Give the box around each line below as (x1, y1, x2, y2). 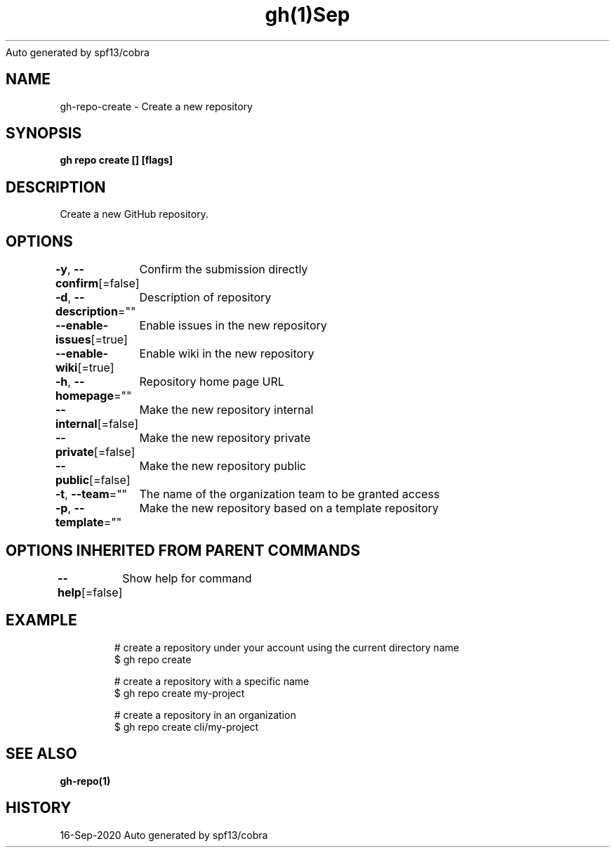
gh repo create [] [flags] (60, 154, 173, 167)
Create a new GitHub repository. (60, 208, 209, 221)
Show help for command (122, 571, 252, 585)
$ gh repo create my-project (114, 686, 245, 699)
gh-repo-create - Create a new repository (60, 100, 253, 112)
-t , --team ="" (55, 487, 128, 502)
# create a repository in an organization (114, 708, 296, 721)
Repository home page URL (139, 375, 284, 389)
